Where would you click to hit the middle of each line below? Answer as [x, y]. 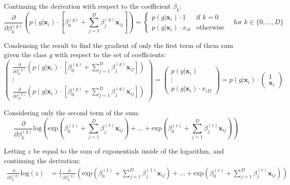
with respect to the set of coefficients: [110, 54]
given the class [25, 54]
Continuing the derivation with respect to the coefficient [87, 6]
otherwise [210, 27]
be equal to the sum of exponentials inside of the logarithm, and [129, 151]
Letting [15, 151]
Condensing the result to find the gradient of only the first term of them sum [119, 45]
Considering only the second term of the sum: [72, 113]
